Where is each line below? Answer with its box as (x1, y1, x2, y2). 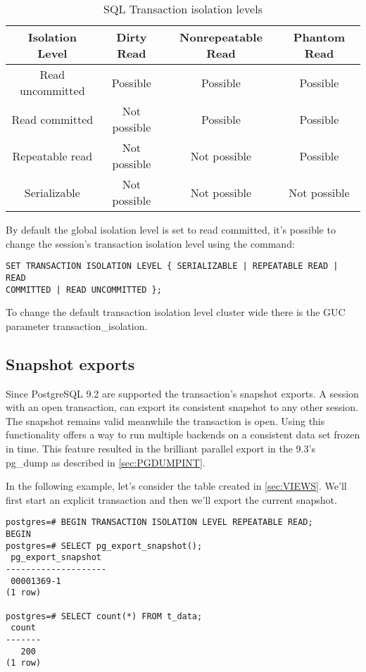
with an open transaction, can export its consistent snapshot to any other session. (6, 400, 358, 414)
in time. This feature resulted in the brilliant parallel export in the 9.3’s (6, 440, 315, 455)
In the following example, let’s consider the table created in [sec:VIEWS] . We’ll (6, 478, 347, 493)
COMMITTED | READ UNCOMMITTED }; (6, 284, 162, 295)
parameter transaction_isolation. (6, 318, 148, 333)
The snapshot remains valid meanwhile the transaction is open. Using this (6, 413, 325, 428)
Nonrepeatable (179, 29, 263, 45)
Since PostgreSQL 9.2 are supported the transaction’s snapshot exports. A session (6, 386, 359, 400)
